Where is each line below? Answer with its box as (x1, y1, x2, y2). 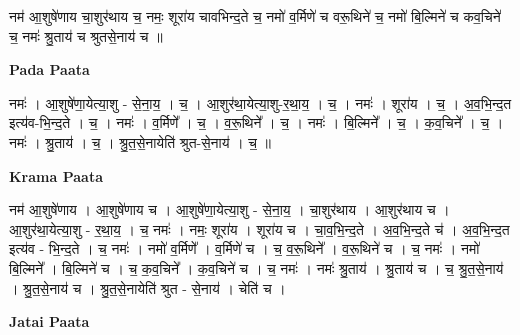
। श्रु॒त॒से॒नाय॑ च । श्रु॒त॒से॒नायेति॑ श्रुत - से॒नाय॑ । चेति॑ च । (9, 277, 286, 298)
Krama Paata (9, 165, 103, 186)
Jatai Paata (9, 311, 90, 332)
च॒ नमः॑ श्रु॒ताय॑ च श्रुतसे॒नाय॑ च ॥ (9, 25, 163, 46)
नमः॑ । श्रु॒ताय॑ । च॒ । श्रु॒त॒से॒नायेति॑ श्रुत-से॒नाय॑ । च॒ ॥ (9, 131, 272, 152)
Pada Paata (9, 59, 90, 80)
